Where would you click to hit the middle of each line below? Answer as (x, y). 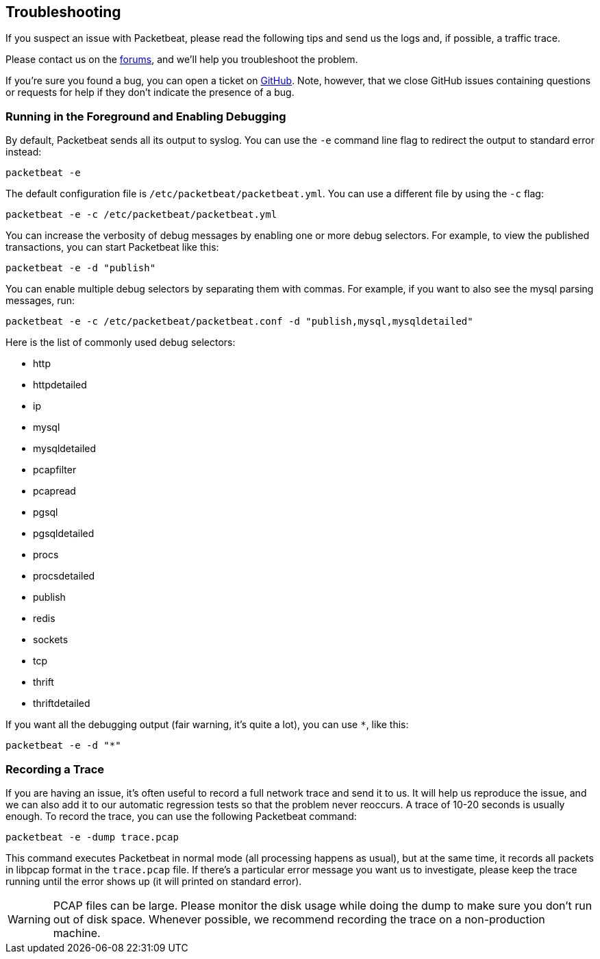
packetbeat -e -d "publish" (81, 268)
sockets (51, 640)
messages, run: (40, 301)
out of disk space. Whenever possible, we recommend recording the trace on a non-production (299, 919)
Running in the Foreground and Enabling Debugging (146, 116)
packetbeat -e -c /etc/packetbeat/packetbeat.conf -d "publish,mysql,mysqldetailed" (239, 322)
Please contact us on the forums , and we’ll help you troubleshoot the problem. (182, 60)
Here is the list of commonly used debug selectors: (121, 342)
